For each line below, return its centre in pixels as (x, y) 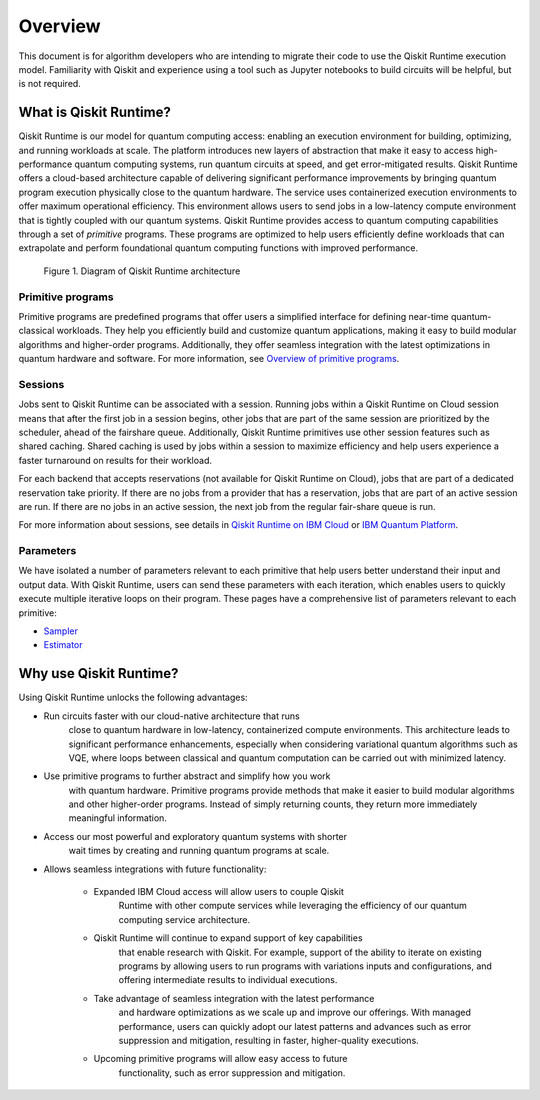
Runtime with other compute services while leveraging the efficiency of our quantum (292, 906)
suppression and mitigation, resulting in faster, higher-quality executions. (268, 1040)
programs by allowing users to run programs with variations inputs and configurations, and (305, 966)
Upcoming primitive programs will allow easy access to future (220, 1059)
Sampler (61, 631)
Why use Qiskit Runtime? (98, 673)
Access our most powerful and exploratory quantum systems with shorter (195, 836)
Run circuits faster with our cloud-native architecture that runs (171, 716)
